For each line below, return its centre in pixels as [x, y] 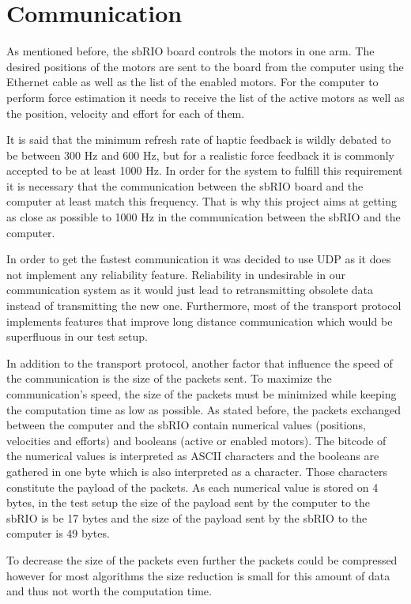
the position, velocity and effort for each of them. [126, 113]
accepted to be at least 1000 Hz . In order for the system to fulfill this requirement [205, 170]
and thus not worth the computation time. [109, 591]
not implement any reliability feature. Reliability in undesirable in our [176, 274]
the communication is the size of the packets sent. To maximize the [169, 378]
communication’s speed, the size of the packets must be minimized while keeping [202, 394]
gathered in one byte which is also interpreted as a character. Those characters [197, 471]
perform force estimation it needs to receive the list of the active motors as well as [205, 97]
